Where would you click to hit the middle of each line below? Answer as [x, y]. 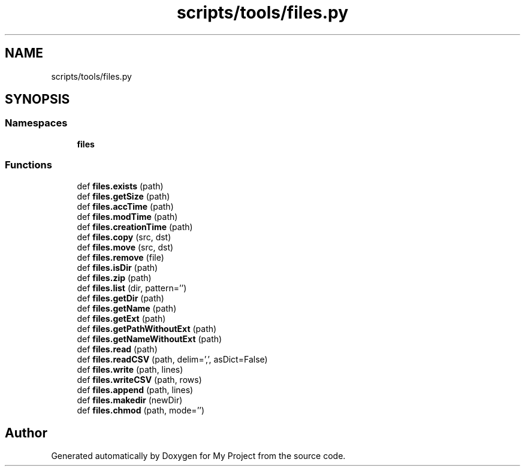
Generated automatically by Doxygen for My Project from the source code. [198, 456]
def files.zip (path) [114, 277]
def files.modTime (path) [127, 216]
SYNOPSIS [37, 99]
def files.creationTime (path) [135, 227]
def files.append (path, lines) [135, 390]
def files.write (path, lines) [130, 369]
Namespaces [36, 123]
